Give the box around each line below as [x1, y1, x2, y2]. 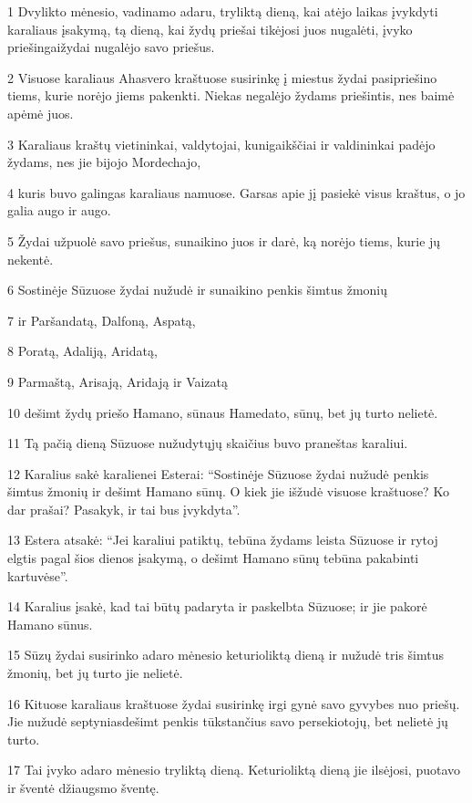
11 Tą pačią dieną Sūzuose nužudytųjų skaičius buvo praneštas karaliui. [7, 433, 408, 453]
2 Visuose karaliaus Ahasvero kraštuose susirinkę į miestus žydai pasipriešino [7, 68, 437, 87]
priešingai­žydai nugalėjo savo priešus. [7, 37, 215, 57]
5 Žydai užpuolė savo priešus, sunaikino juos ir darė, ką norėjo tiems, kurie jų [7, 231, 441, 250]
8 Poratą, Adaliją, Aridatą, [7, 341, 158, 360]
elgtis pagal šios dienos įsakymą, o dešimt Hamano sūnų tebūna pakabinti [7, 548, 419, 568]
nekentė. [7, 249, 54, 268]
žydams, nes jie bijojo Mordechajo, [7, 152, 201, 172]
